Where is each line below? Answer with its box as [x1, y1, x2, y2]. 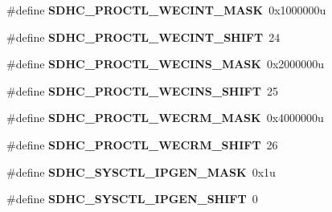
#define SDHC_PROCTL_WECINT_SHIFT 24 [6, 28, 281, 45]
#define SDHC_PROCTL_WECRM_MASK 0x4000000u [6, 109, 324, 126]
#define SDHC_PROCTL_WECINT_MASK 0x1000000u [6, 2, 326, 18]
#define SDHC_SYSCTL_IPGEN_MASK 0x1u [6, 163, 276, 180]
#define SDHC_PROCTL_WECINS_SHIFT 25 [6, 82, 278, 99]
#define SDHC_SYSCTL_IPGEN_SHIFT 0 [6, 190, 258, 207]
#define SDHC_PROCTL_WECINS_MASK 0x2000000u [6, 55, 325, 72]
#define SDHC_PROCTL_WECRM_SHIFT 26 [6, 136, 278, 153]
